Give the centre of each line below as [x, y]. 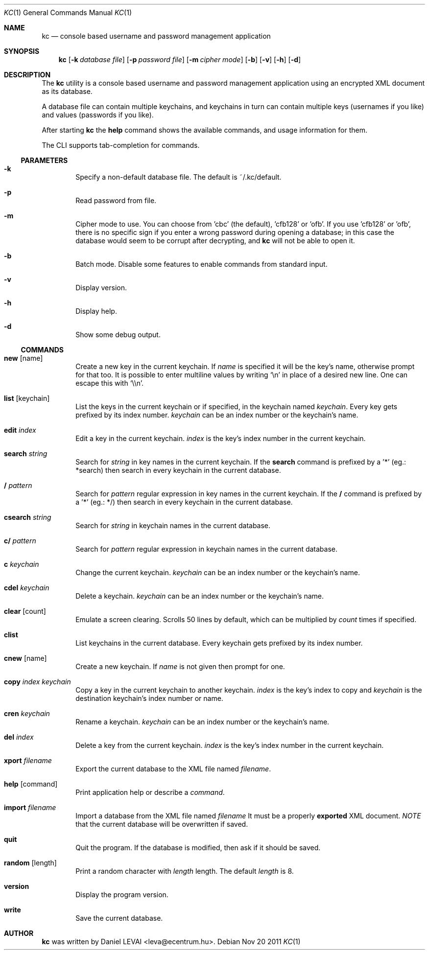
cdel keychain [27, 588]
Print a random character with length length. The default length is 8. [185, 871]
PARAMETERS [44, 160]
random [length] [30, 863]
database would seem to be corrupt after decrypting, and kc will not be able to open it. [215, 241]
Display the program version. [122, 895]
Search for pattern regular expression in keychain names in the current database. [207, 549]
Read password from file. [116, 200]
